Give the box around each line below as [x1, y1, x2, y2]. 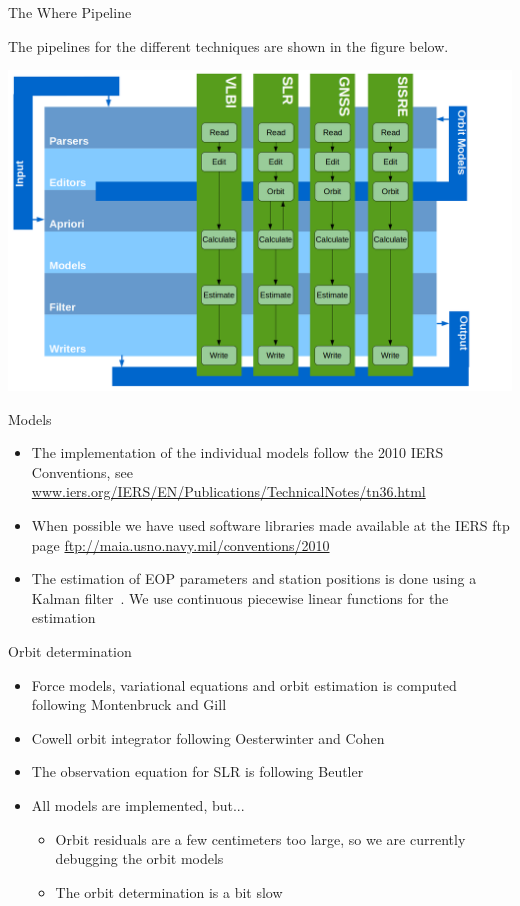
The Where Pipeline [8, 2, 132, 22]
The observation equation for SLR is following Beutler [31, 761, 364, 782]
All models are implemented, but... [31, 795, 245, 815]
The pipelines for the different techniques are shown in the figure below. [8, 35, 449, 56]
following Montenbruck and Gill [31, 694, 227, 715]
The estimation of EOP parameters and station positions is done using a [31, 568, 477, 589]
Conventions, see [31, 461, 134, 482]
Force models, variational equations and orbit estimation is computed [31, 674, 457, 695]
